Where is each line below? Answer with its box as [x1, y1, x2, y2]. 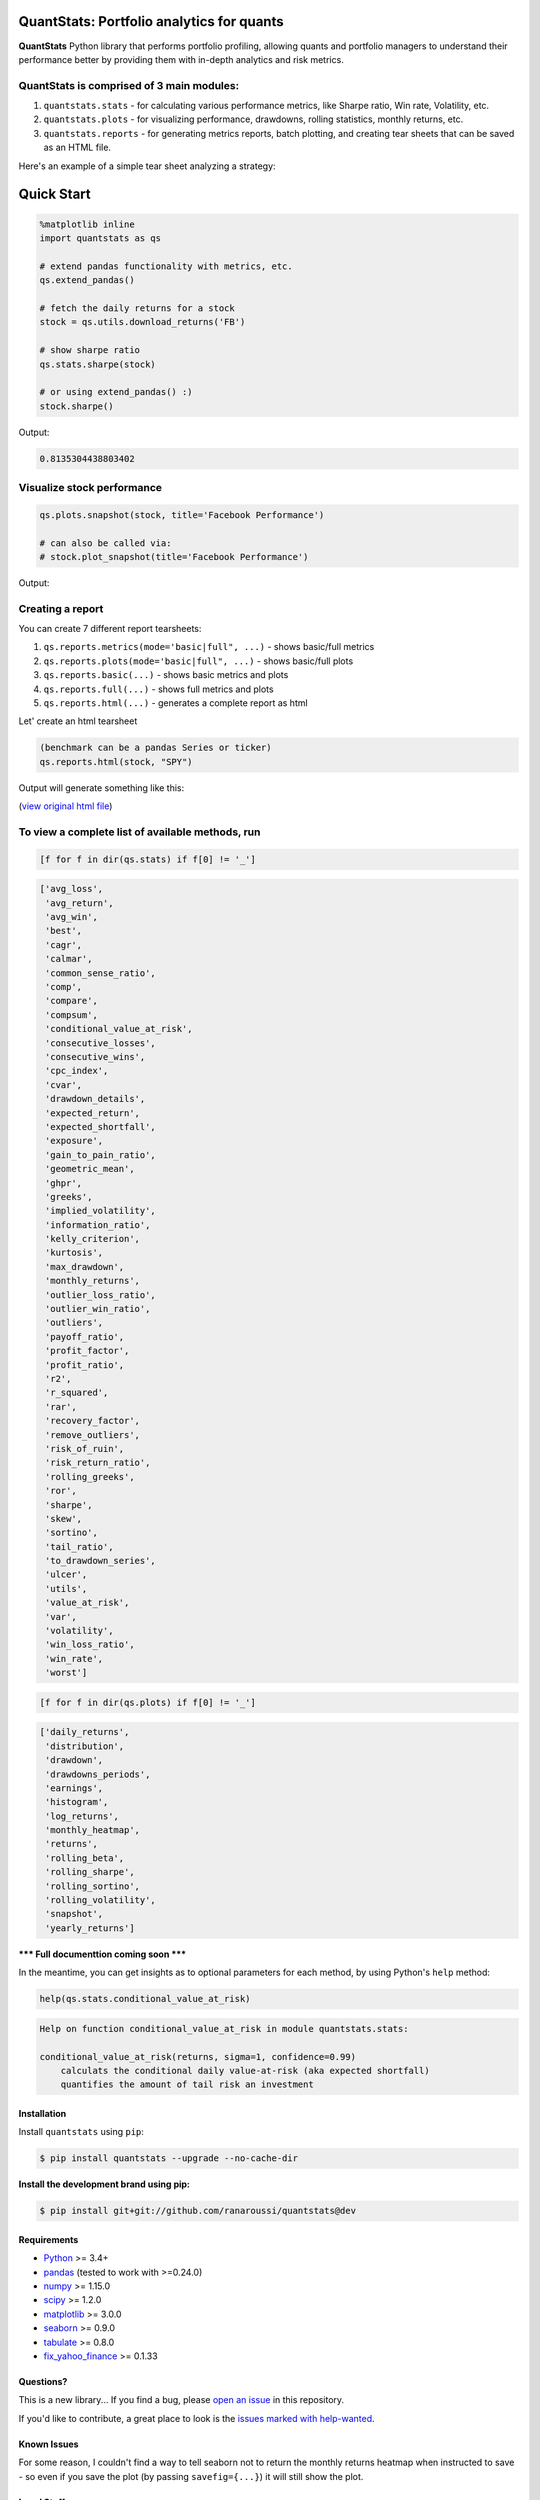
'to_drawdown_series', [45, 1555, 157, 1567]
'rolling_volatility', [45, 1895, 157, 1906]
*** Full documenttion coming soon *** [18, 1948, 187, 1960]
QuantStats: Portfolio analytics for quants [18, 13, 284, 30]
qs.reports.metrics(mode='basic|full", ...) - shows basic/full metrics [43, 641, 375, 653]
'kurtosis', [45, 1247, 104, 1259]
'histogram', [45, 1796, 109, 1808]
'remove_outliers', [45, 1429, 140, 1440]
